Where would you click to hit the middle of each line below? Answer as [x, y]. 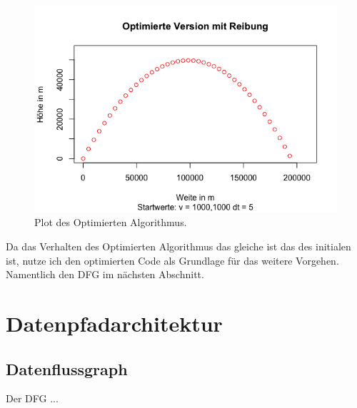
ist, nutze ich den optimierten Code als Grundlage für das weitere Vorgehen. [172, 260]
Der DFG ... [32, 398]
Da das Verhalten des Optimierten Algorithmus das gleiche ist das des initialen [178, 246]
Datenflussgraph [67, 368]
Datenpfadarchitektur [114, 323]
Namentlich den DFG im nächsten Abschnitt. [105, 274]
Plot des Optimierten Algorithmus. [111, 222]
